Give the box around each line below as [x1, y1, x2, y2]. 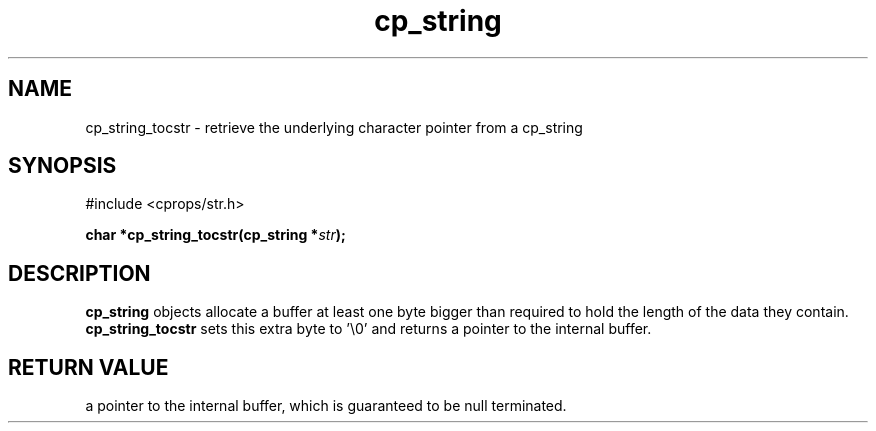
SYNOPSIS [8, 153, 117, 179]
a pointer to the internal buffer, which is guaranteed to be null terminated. [85, 397, 567, 415]
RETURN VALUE [8, 354, 169, 380]
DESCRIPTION [8, 260, 151, 286]
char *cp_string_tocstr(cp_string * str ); [85, 226, 346, 244]
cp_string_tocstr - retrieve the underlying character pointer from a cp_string [85, 118, 583, 136]
